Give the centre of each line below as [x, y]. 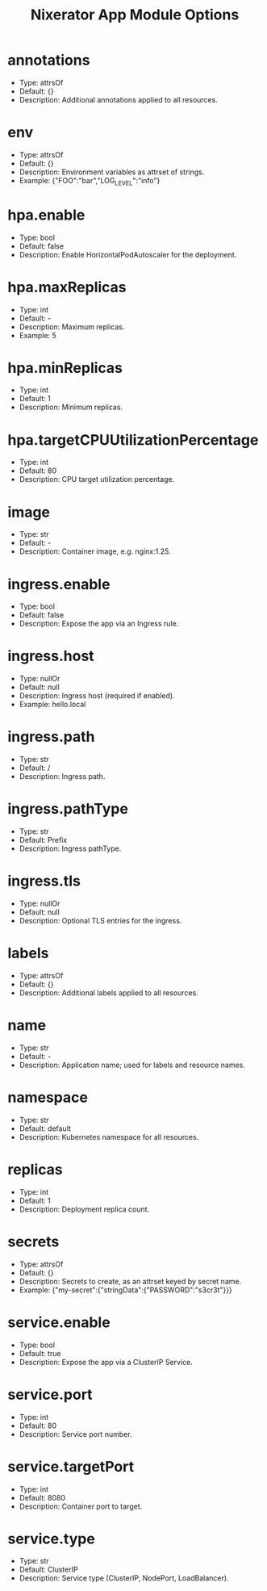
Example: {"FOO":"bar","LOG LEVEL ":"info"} [90, 181]
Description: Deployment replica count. [84, 1209]
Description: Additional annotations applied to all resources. [119, 99]
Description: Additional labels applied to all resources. [108, 992]
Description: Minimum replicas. [71, 407]
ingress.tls [44, 881]
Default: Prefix [43, 840]
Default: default [45, 1128]
